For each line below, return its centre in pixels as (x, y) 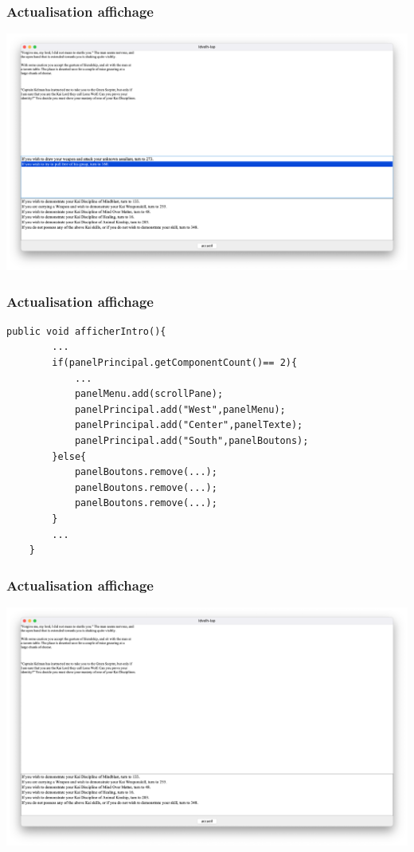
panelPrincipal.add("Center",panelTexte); (189, 425)
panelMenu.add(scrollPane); (149, 394)
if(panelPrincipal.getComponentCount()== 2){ (175, 363)
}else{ (69, 456)
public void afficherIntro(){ (86, 331)
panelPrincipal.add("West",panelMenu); (180, 409)
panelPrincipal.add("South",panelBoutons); (191, 440)
